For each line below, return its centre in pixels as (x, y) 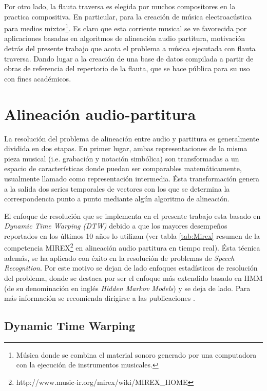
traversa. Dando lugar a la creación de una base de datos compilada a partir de (129, 58)
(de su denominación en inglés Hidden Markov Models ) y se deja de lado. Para (127, 288)
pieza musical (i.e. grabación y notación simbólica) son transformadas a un (122, 158)
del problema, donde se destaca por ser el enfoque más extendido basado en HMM (133, 277)
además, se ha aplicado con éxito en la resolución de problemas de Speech (119, 258)
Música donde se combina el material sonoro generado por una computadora (136, 354)
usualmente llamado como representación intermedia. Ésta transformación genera (132, 178)
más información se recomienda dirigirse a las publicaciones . (100, 298)
